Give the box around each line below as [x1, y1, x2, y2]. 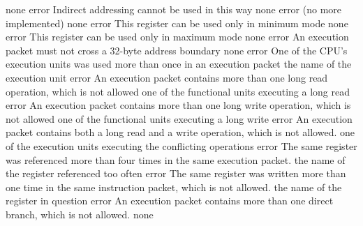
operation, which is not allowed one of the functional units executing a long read [6, 84, 350, 98]
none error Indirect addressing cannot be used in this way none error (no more [6, 2, 342, 16]
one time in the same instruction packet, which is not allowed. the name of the [6, 179, 342, 194]
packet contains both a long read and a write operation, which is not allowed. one [6, 125, 355, 140]
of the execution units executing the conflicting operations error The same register [6, 138, 357, 153]
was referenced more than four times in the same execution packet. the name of [6, 152, 346, 167]
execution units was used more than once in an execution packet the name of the [6, 56, 352, 71]
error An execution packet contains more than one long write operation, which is [6, 98, 351, 112]
